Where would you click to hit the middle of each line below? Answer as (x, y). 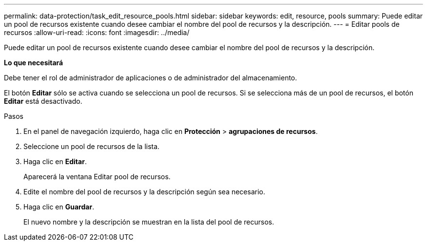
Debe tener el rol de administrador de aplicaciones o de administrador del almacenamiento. (151, 78)
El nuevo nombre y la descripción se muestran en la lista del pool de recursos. (149, 222)
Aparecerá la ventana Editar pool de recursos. (97, 177)
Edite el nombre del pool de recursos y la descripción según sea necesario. (144, 192)
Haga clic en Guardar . (59, 207)
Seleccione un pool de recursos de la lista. (92, 146)
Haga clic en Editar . (55, 161)
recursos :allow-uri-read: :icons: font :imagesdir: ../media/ (97, 32)
